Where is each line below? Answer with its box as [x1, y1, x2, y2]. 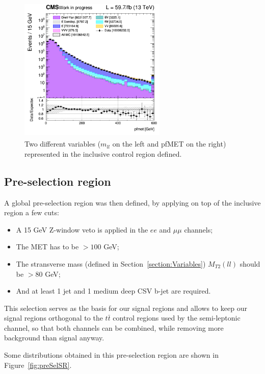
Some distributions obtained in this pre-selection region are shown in [4, 350, 219, 360]
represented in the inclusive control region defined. [24, 148, 182, 159]
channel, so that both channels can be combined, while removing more [4, 322, 224, 333]
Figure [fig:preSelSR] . [4, 359, 72, 370]
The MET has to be [16, 241, 79, 252]
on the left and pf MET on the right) [112, 138, 226, 149]
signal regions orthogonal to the [4, 312, 103, 323]
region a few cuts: [4, 207, 59, 218]
